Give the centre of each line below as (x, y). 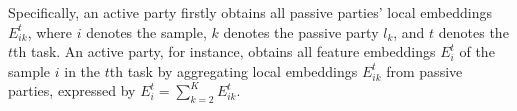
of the (477, 51)
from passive (424, 70)
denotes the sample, (146, 31)
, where (49, 31)
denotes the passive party (301, 31)
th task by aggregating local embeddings (233, 70)
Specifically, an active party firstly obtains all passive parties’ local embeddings (250, 12)
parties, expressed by (72, 90)
